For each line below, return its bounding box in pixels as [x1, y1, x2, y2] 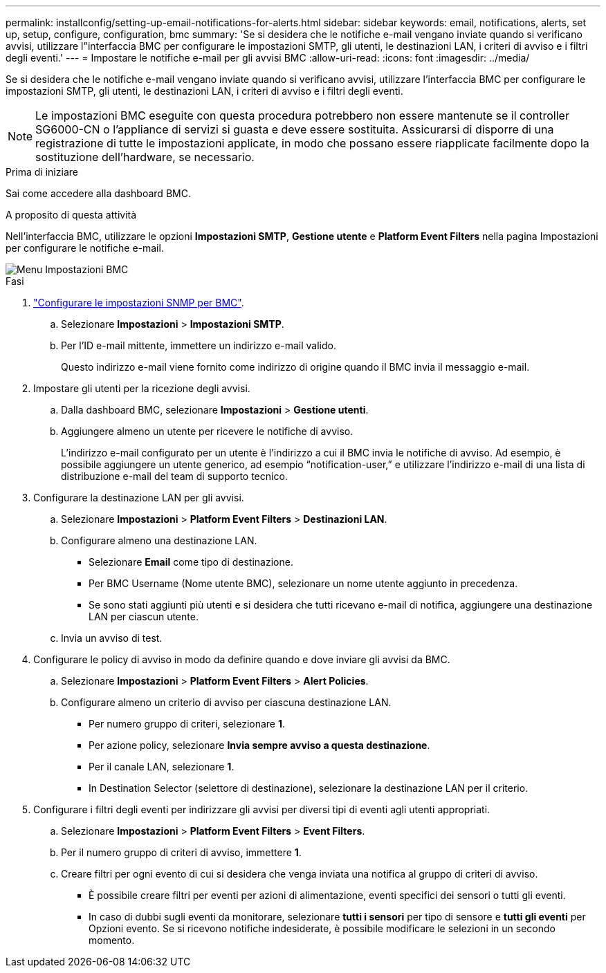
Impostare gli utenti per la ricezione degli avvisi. [33, 382, 250, 394]
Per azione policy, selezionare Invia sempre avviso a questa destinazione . [89, 739, 430, 751]
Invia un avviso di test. [61, 632, 163, 644]
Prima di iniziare [6, 166, 78, 178]
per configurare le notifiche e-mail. [6, 242, 164, 254]
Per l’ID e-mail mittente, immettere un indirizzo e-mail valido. [61, 340, 337, 351]
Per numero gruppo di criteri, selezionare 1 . [89, 718, 286, 730]
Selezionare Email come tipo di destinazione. [89, 556, 293, 568]
